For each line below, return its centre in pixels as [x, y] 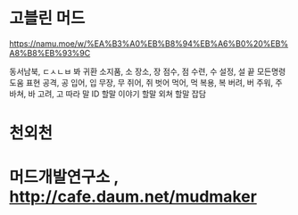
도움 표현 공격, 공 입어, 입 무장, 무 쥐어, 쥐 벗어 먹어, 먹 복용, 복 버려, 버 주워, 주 [146, 82]
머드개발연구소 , [64, 177]
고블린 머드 [47, 18]
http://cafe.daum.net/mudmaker [133, 197]
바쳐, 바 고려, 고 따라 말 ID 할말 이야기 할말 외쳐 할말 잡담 [108, 94]
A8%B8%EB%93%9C [50, 53]
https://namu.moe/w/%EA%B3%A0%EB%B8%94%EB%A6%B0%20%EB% [149, 43]
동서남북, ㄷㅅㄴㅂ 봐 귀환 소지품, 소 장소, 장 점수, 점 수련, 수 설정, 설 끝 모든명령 [148, 71]
